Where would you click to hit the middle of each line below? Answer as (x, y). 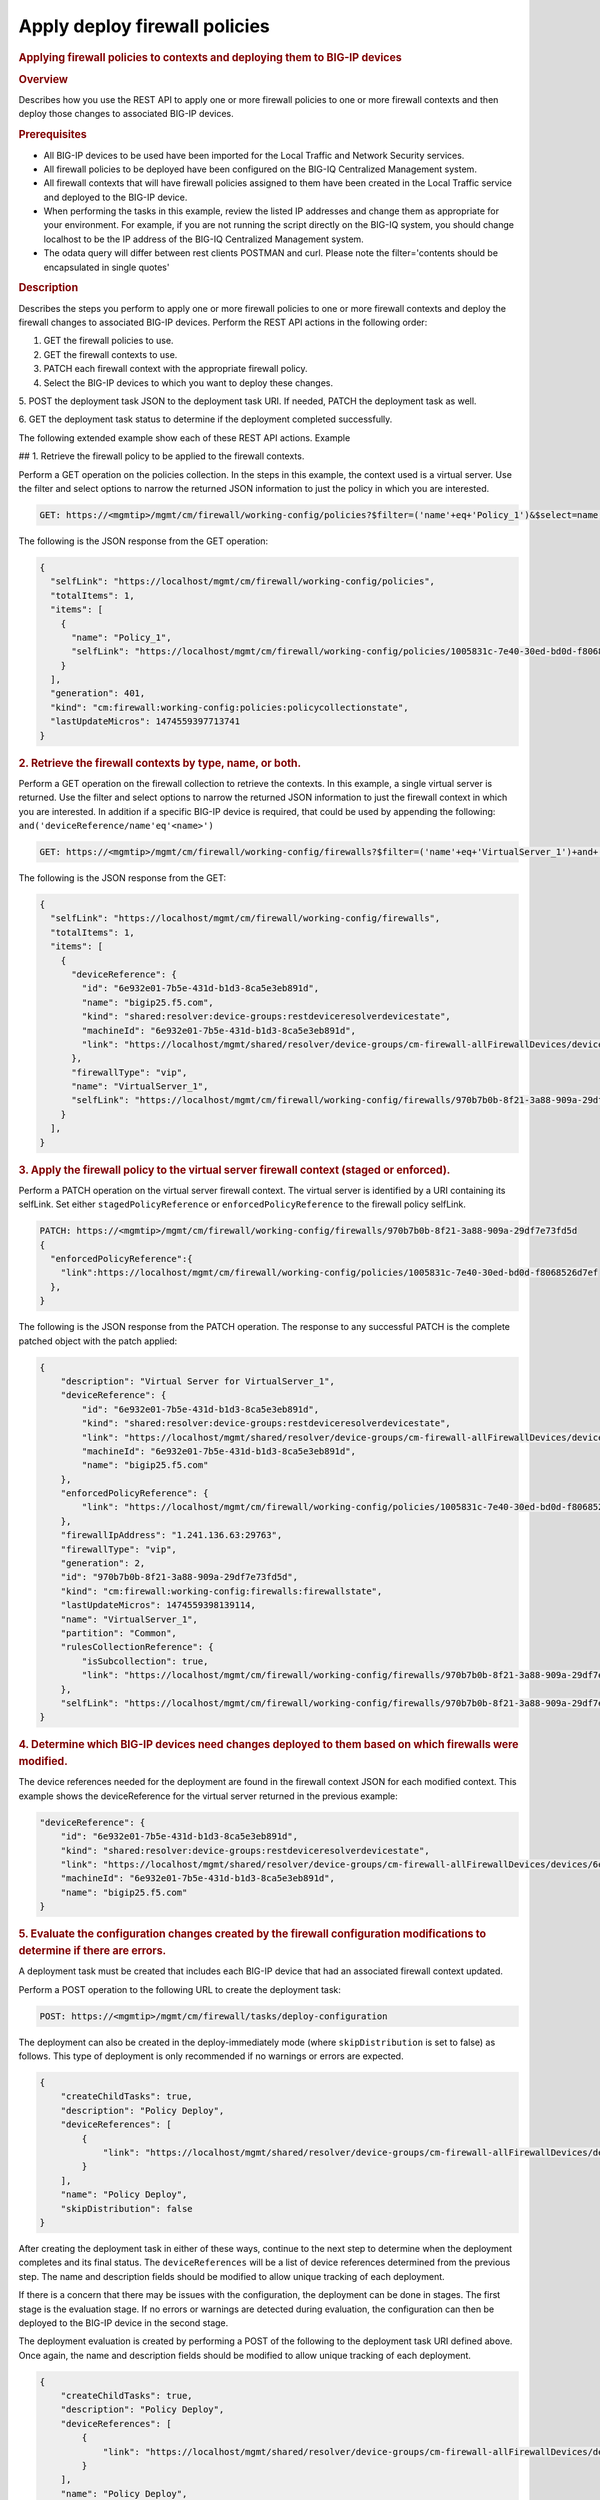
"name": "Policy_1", (121, 637)
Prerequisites (52, 135)
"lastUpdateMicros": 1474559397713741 (145, 721)
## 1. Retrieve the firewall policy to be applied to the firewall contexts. (161, 456)
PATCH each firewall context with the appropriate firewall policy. (176, 369)
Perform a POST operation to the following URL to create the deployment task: (180, 1989)
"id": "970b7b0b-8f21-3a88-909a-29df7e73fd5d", (179, 1577)
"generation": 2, (103, 1563)
